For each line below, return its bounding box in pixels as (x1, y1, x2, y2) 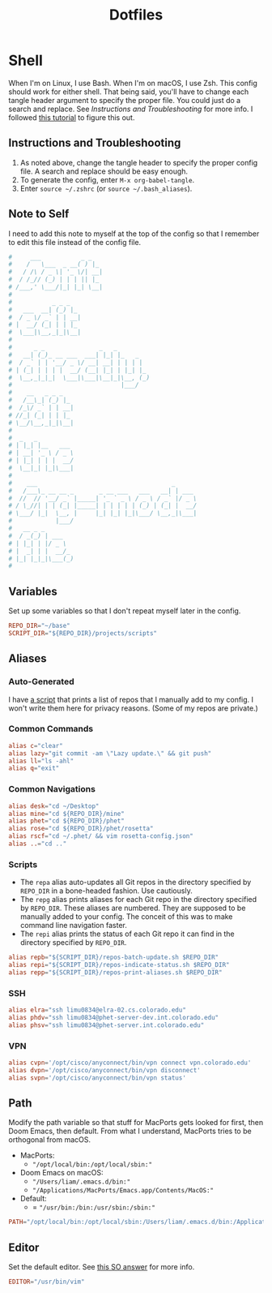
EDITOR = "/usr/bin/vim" (8, 1278, 85, 1287)
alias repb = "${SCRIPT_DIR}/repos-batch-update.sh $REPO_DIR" (8, 953, 219, 962)
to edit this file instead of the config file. (8, 237, 142, 247)
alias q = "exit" (8, 764, 60, 772)
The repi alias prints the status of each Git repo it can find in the (19, 929, 235, 939)
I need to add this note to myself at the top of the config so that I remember (8, 229, 260, 238)
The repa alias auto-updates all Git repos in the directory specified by (19, 878, 252, 887)
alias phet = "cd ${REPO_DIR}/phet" (8, 817, 125, 825)
